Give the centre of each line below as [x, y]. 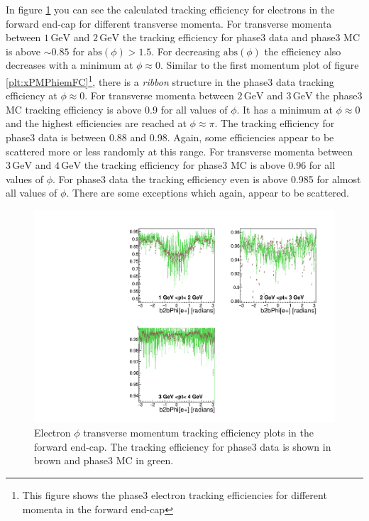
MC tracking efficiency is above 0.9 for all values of [117, 109]
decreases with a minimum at [70, 65]
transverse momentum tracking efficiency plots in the [198, 433]
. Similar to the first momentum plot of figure [260, 65]
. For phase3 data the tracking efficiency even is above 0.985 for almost [206, 179]
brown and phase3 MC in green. [104, 460]
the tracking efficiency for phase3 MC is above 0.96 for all [210, 165]
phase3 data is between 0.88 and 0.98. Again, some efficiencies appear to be [170, 137]
